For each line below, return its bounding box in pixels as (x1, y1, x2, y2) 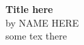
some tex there (5, 29, 67, 43)
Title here (5, 2, 53, 16)
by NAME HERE (5, 15, 79, 29)
